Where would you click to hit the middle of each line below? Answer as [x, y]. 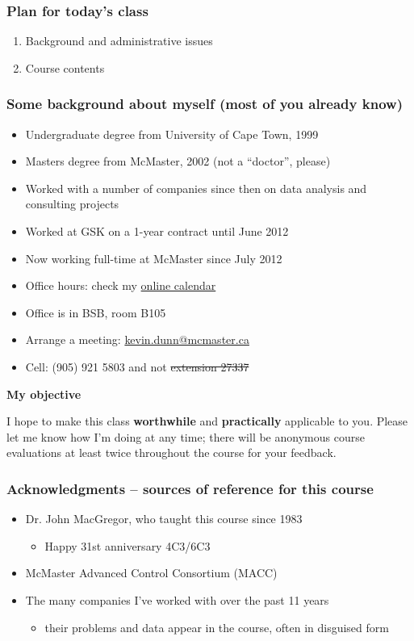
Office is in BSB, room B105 [96, 312]
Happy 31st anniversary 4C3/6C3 [128, 545]
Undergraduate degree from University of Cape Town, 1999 [172, 134]
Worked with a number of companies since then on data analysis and [196, 188]
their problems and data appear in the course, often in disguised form [217, 627]
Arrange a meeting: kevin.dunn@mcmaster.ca [137, 339]
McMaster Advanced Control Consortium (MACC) [151, 573]
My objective [44, 394]
